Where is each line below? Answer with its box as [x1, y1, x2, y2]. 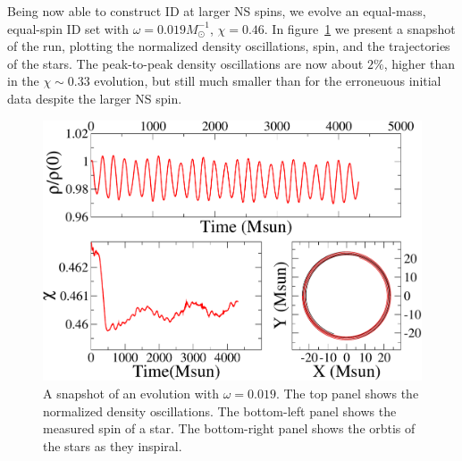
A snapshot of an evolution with [43, 383, 219, 402]
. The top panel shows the [275, 383, 419, 402]
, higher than [383, 54, 456, 72]
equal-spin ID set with [7, 19, 130, 38]
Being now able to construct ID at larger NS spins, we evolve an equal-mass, [7, 2, 426, 20]
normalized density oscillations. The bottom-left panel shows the [43, 401, 397, 420]
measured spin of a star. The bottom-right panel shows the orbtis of [43, 419, 416, 438]
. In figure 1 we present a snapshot [264, 19, 456, 38]
